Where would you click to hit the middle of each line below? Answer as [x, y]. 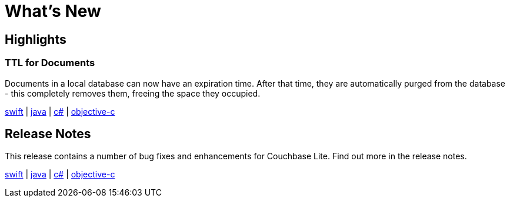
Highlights [36, 39]
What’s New [53, 11]
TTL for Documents [50, 63]
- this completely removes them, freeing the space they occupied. [133, 93]
